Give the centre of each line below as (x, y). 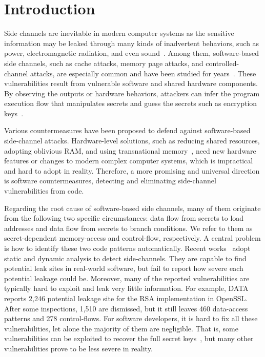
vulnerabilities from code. (44, 191)
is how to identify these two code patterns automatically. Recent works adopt (127, 248)
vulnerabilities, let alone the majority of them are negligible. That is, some (121, 328)
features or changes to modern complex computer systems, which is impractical (129, 161)
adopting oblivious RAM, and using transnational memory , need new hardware (130, 150)
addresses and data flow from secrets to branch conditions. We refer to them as (128, 228)
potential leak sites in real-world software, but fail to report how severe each (124, 268)
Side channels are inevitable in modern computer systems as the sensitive (119, 33)
